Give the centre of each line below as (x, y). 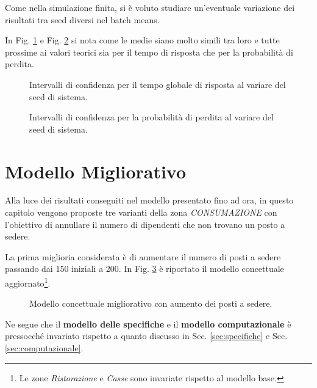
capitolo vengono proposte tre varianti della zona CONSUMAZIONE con (141, 212)
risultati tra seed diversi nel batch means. (82, 19)
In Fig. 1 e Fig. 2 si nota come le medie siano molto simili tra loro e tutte (142, 40)
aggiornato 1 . (28, 282)
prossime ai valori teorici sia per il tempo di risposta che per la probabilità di (149, 52)
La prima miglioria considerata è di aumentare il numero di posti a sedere (143, 256)
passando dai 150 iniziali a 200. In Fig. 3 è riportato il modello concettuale (144, 269)
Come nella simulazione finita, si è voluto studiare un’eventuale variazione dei (150, 7)
